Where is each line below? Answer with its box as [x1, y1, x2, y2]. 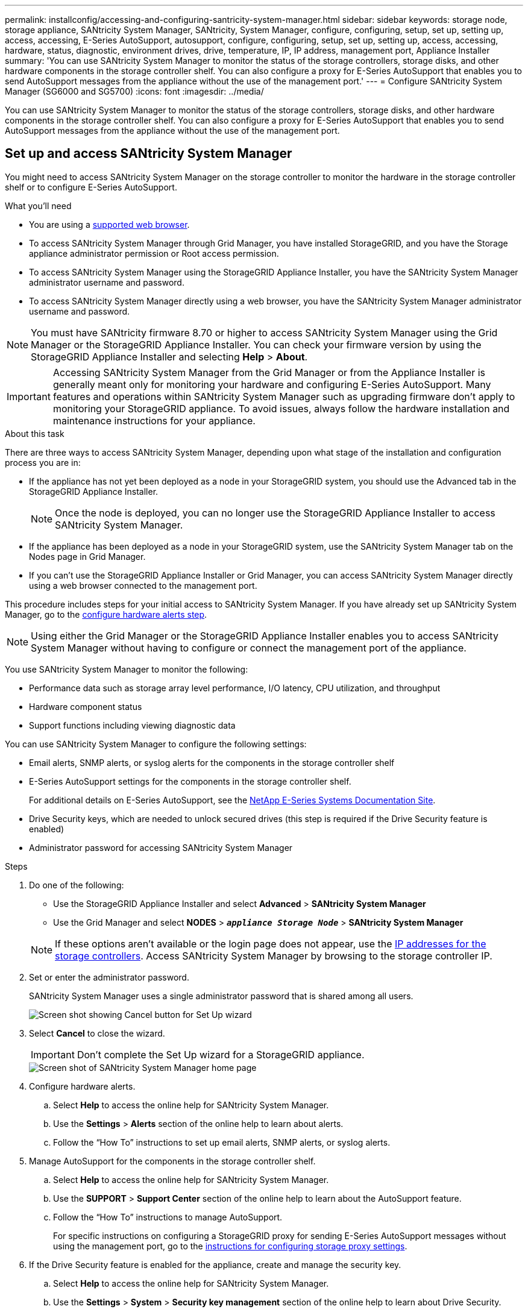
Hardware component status [29, 701, 142, 712]
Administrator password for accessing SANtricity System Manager [29, 842, 293, 853]
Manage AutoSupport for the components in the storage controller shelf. [29, 1155, 316, 1166]
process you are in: [5, 457, 81, 468]
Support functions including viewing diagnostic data [29, 720, 236, 730]
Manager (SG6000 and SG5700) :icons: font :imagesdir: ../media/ [5, 86, 264, 96]
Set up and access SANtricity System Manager [5, 146, 292, 162]
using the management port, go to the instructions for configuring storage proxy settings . [53, 1240, 407, 1251]
